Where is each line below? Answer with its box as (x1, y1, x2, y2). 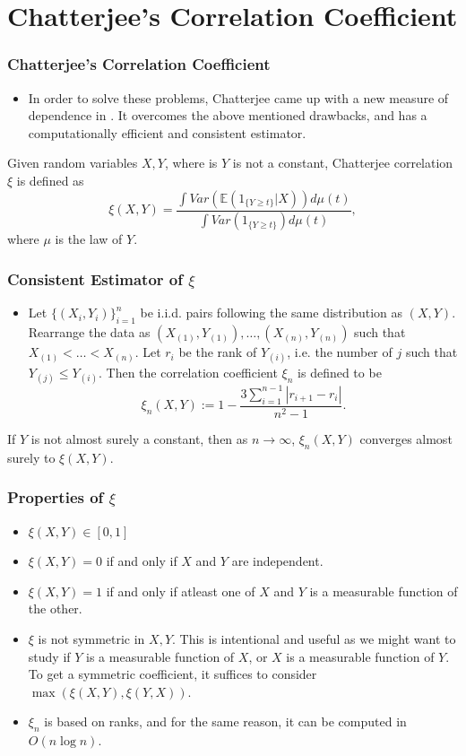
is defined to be (298, 363, 382, 382)
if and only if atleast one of (106, 581, 255, 600)
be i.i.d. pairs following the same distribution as (140, 303, 403, 322)
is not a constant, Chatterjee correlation (232, 153, 453, 172)
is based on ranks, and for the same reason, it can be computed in (44, 712, 407, 731)
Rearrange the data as (28, 323, 151, 342)
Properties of (7, 486, 104, 508)
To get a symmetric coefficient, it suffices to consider (28, 665, 317, 683)
